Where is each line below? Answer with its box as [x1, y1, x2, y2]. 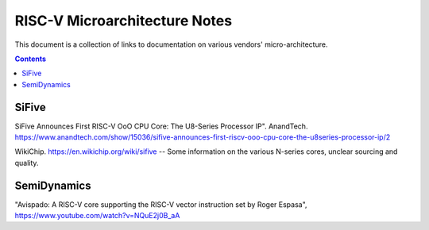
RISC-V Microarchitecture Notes [14, 12, 233, 29]
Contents [14, 54, 47, 63]
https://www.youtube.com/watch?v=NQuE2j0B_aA [14, 211, 180, 220]
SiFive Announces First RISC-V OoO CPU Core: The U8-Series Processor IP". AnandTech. [14, 121, 308, 131]
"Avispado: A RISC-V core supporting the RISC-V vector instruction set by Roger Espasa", [14, 199, 307, 209]
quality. [14, 158, 39, 167]
